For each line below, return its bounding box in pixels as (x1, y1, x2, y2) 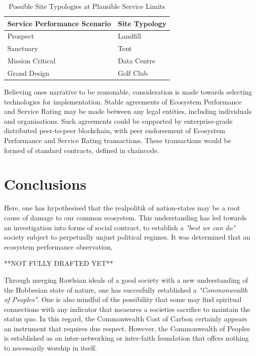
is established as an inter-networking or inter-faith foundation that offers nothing (4, 333, 249, 343)
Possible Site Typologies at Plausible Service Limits (8, 1, 166, 11)
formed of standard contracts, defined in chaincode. (4, 145, 160, 155)
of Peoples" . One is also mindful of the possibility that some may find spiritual (4, 294, 242, 305)
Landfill (118, 31, 141, 41)
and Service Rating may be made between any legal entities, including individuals (4, 106, 252, 116)
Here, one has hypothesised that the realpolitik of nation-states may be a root (4, 203, 240, 213)
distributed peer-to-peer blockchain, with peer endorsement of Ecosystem (4, 125, 225, 136)
